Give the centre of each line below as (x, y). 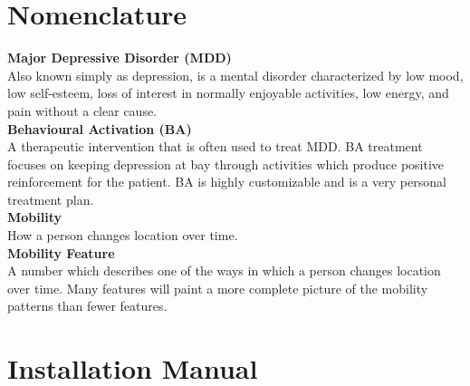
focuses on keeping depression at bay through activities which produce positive (226, 164)
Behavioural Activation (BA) (100, 128)
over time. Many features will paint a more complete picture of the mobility (218, 288)
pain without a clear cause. (82, 110)
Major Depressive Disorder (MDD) (120, 58)
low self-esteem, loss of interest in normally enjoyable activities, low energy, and (228, 93)
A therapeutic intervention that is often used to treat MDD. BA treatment (215, 146)
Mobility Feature (61, 252)
